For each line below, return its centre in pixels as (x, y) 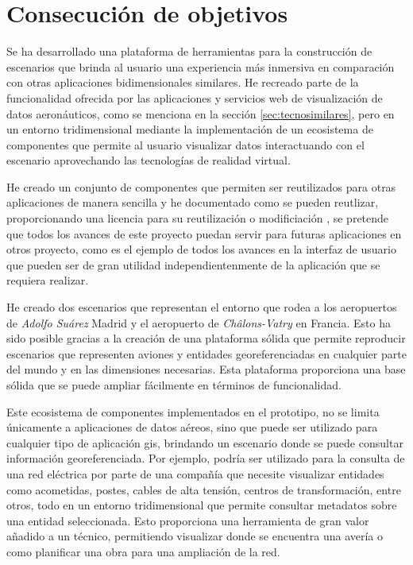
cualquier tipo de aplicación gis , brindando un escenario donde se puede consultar (205, 442)
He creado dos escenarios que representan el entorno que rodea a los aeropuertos (202, 307)
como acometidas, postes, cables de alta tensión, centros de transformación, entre (204, 489)
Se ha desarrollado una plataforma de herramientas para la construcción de (189, 51)
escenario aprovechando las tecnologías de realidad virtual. (149, 160)
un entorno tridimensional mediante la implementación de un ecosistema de (190, 129)
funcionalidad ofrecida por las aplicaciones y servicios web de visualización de (195, 97)
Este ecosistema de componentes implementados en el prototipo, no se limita (193, 411)
